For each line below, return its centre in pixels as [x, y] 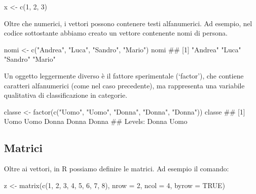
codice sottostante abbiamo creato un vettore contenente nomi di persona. [116, 33]
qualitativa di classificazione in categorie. [66, 95]
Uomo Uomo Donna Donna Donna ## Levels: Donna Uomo [96, 121]
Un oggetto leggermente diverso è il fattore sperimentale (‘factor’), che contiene [124, 75]
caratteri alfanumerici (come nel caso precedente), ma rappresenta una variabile [124, 85]
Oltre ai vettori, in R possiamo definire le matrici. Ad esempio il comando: [116, 169]
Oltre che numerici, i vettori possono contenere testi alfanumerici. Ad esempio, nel [128, 23]
